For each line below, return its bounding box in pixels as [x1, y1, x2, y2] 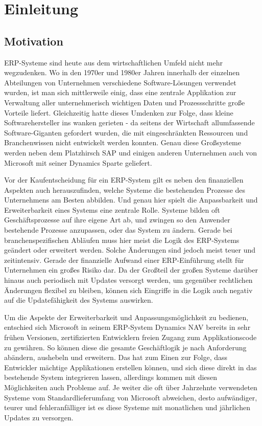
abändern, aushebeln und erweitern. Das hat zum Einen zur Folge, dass [4, 352, 228, 363]
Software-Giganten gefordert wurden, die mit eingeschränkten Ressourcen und [4, 127, 248, 138]
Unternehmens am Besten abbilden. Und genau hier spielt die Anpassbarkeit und [4, 194, 258, 205]
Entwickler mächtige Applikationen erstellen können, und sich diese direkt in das [4, 362, 257, 372]
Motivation [4, 33, 63, 49]
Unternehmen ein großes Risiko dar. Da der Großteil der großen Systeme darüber [4, 264, 258, 275]
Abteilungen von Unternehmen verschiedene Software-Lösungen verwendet [4, 77, 236, 87]
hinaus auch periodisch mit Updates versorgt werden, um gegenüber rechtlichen [4, 275, 253, 285]
